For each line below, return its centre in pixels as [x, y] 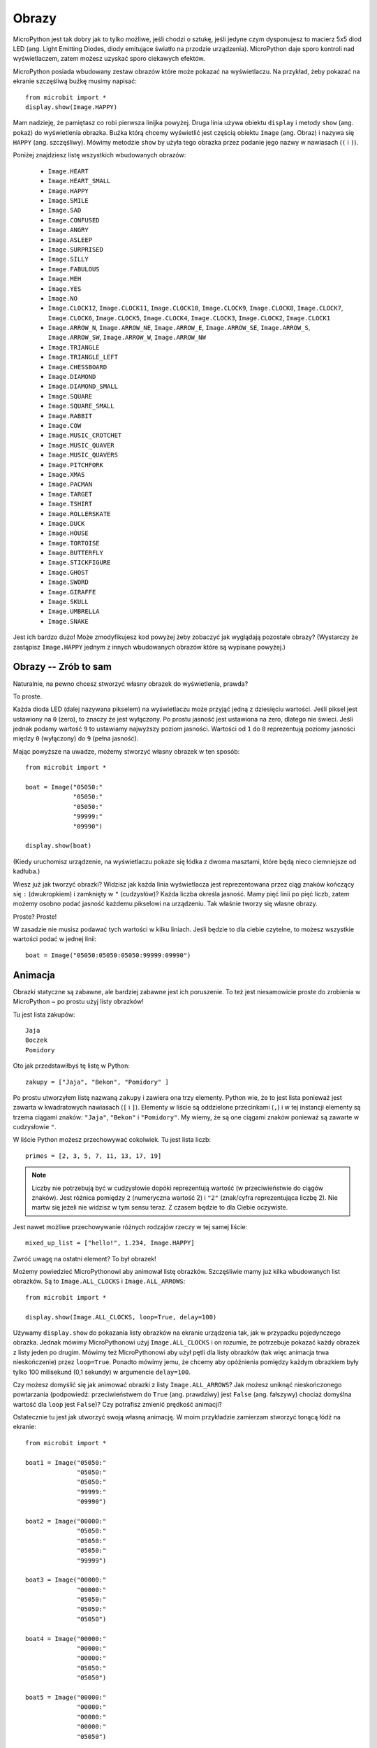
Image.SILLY [68, 259]
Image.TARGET [70, 494]
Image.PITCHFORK [76, 465]
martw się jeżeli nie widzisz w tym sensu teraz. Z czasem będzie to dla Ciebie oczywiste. [160, 1208]
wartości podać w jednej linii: [55, 939]
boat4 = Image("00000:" [66, 1639]
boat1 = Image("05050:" [66, 1462]
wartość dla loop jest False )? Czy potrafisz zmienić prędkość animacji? [118, 1404]
